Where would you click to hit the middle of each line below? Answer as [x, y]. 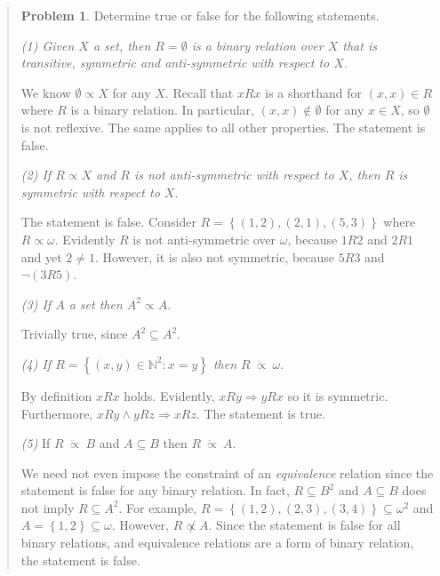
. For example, [158, 507]
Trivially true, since [74, 334]
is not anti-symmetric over [204, 239]
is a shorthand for [314, 92]
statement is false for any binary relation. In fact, [155, 490]
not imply [48, 507]
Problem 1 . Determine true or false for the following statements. [200, 15]
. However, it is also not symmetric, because [215, 256]
